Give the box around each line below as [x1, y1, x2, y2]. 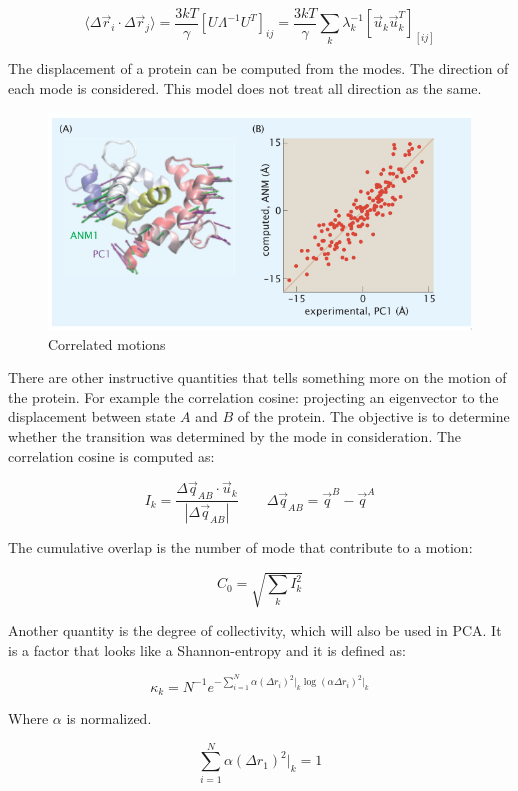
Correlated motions [48, 333, 166, 354]
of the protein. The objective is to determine [237, 406, 510, 427]
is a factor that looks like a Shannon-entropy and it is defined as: [8, 639, 406, 660]
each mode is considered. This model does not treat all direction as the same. [8, 77, 482, 98]
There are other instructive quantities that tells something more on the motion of [8, 367, 507, 388]
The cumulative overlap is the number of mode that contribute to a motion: [8, 537, 473, 558]
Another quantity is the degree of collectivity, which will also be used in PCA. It [8, 620, 502, 641]
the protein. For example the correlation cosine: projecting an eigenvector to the [8, 386, 499, 407]
